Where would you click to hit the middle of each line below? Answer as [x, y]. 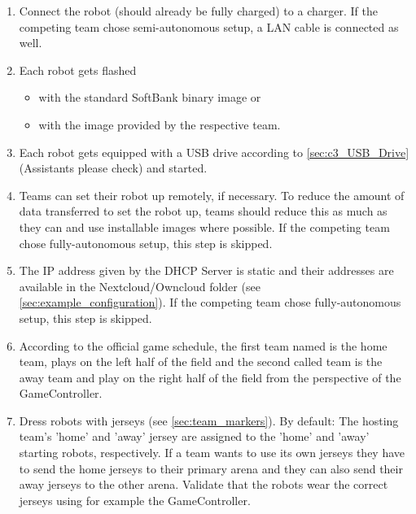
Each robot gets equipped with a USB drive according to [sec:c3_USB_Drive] [214, 152]
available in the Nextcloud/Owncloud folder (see [140, 286]
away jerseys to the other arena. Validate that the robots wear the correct [204, 484]
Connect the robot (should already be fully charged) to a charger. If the [198, 11]
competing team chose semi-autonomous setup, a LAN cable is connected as [209, 26]
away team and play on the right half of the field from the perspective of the [210, 377]
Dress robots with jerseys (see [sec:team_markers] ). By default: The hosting [209, 420]
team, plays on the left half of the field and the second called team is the [201, 362]
